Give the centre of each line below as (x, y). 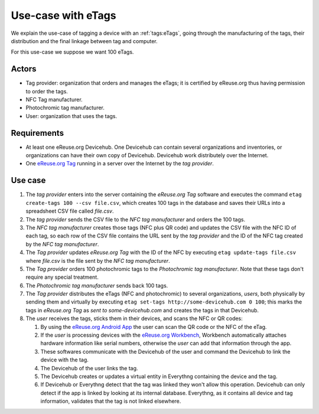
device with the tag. (64, 360)
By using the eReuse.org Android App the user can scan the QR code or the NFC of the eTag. (154, 327)
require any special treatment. (62, 277)
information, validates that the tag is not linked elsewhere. (111, 401)
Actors (24, 69)
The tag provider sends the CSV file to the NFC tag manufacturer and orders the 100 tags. (135, 219)
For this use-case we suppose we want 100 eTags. (72, 52)
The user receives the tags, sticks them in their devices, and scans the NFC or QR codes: (134, 318)
